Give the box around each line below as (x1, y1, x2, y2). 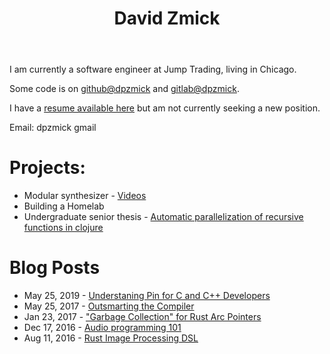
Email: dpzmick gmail (9, 122, 97, 134)
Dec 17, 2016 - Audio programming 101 (23, 322, 182, 334)
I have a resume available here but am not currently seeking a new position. (9, 102, 321, 114)
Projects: (9, 157, 86, 179)
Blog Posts (9, 257, 101, 279)
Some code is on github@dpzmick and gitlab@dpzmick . (9, 83, 240, 95)
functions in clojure (23, 222, 104, 234)
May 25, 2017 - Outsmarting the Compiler (23, 300, 195, 312)
